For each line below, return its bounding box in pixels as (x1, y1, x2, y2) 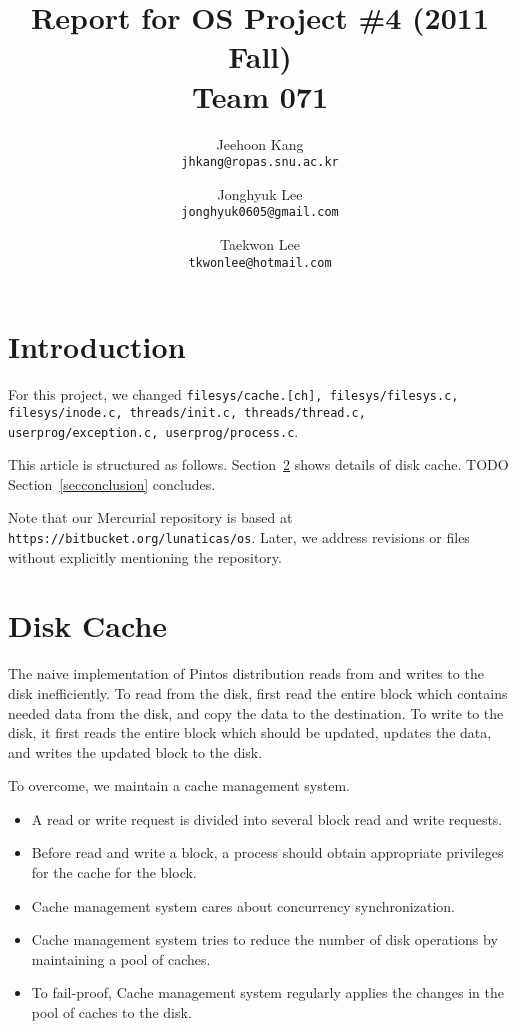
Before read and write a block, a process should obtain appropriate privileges (31, 842, 504, 863)
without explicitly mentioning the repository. (8, 546, 282, 567)
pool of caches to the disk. (31, 1002, 192, 1023)
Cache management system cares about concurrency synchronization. (31, 895, 455, 916)
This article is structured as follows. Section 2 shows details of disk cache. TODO (8, 454, 509, 475)
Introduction (8, 326, 186, 367)
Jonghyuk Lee (217, 183, 303, 204)
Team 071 (192, 75, 328, 116)
